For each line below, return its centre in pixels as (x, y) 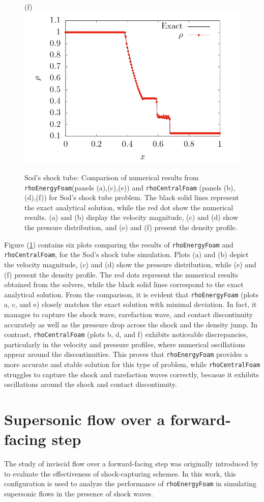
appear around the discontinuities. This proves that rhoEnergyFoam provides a (126, 354)
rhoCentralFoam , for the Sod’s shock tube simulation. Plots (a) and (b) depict (126, 254)
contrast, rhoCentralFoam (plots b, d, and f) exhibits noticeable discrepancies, (126, 334)
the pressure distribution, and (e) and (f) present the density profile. (131, 227)
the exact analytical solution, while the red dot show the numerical (129, 207)
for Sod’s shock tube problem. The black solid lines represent (144, 197)
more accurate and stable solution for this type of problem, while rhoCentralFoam (132, 364)
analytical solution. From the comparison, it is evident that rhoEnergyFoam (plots (131, 294)
